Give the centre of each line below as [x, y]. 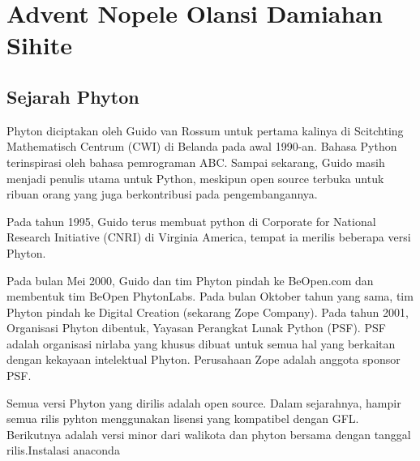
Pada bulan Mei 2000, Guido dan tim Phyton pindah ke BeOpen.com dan [190, 280]
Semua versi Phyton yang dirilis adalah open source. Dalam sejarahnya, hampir [204, 402]
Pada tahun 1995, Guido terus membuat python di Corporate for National [191, 221]
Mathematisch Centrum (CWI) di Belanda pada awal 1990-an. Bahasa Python [202, 146]
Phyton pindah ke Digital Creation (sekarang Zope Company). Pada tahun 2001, [208, 312]
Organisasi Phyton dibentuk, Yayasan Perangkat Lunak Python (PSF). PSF [196, 328]
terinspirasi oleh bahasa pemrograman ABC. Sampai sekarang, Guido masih [196, 162]
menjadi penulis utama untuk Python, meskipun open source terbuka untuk [195, 178]
